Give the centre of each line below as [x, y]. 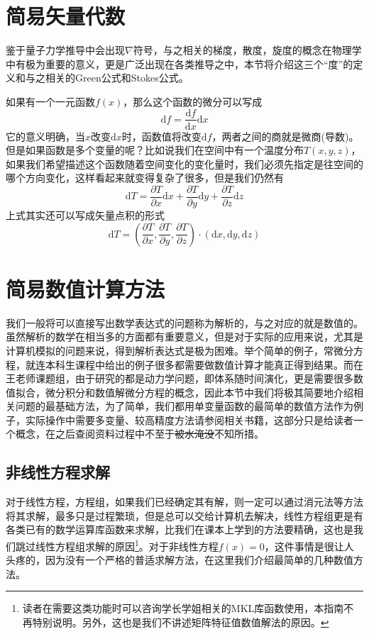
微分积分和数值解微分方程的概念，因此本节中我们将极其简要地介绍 [199, 392]
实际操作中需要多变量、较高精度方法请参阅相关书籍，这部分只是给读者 [189, 419]
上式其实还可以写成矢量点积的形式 [85, 215]
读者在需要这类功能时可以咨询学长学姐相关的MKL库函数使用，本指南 [183, 608]
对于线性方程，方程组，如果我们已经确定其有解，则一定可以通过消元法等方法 [184, 502]
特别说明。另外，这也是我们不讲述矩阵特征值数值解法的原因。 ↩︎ [181, 622]
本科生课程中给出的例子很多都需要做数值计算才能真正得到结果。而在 [204, 364]
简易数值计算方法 [86, 288]
